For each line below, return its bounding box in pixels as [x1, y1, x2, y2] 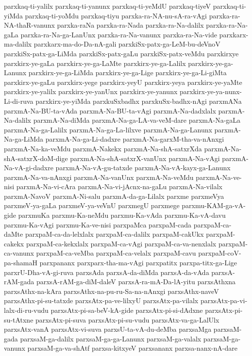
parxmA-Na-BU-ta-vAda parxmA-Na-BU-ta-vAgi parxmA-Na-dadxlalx [4, 105, 216, 115]
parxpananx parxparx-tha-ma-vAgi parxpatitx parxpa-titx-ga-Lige [39, 258, 237, 268]
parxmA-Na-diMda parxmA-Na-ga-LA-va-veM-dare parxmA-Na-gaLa [33, 115, 241, 125]
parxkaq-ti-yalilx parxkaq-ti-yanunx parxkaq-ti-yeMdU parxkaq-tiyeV [4, 1, 211, 11]
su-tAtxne [4, 314, 34, 324]
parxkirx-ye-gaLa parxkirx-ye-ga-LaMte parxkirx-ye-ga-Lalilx [4, 58, 186, 68]
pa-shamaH [4, 258, 37, 268]
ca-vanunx [4, 248, 34, 258]
